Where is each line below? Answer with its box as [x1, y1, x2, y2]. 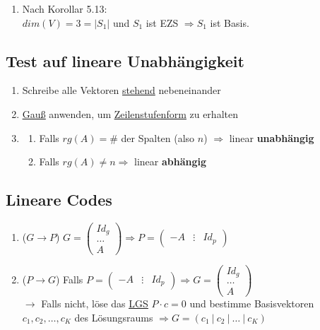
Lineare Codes [6, 189, 112, 211]
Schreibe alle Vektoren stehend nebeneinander [22, 83, 221, 98]
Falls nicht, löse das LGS [41, 296, 148, 311]
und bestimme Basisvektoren [189, 296, 314, 311]
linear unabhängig [229, 130, 314, 145]
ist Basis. [210, 15, 249, 30]
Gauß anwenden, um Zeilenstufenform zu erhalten [22, 106, 238, 121]
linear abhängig [134, 154, 206, 169]
